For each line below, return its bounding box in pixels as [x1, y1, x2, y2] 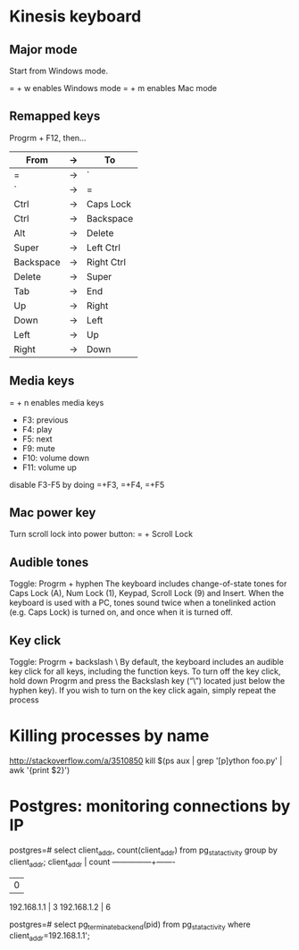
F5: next [21, 433, 53, 444]
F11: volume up [21, 462, 78, 473]
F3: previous [21, 414, 69, 425]
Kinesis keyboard [9, 6, 142, 27]
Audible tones [9, 554, 89, 569]
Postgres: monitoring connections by [9, 796, 291, 817]
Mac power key [9, 505, 96, 520]
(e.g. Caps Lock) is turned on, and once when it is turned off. [9, 607, 234, 618]
